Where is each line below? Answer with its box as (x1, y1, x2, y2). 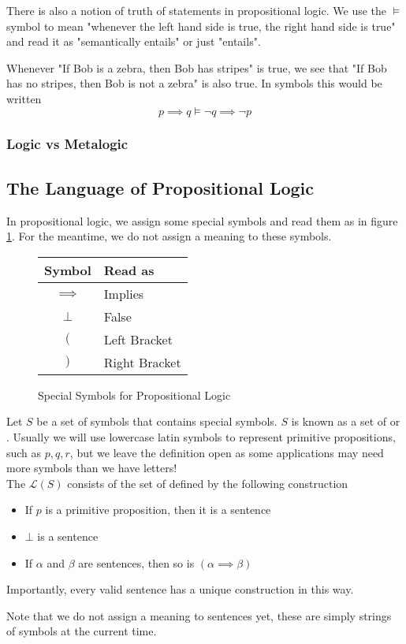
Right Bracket (103, 352, 181, 371)
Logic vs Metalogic (6, 134, 129, 154)
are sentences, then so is (78, 554, 195, 571)
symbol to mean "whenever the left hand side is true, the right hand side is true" (6, 17, 396, 34)
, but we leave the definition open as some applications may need (69, 444, 384, 460)
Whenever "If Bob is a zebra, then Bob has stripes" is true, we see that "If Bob (6, 59, 387, 76)
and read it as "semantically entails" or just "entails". (6, 33, 261, 50)
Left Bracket (103, 329, 173, 348)
